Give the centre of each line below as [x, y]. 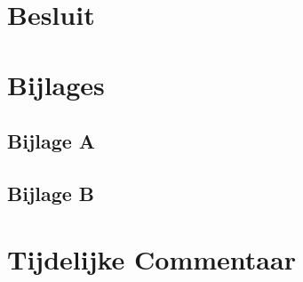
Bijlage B [51, 193]
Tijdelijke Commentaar [151, 258]
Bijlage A [52, 141]
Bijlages [56, 84]
